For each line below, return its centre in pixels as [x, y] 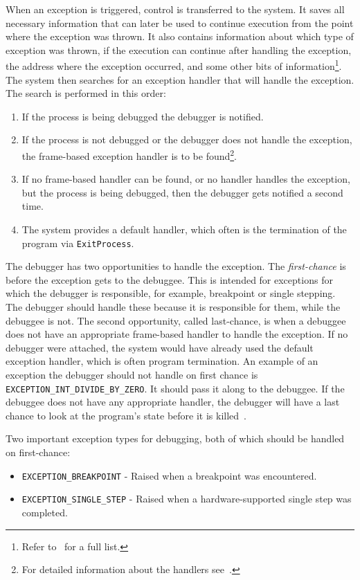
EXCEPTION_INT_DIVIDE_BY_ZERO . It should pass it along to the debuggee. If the [175, 388]
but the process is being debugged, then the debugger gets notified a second [182, 192]
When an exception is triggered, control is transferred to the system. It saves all [175, 9]
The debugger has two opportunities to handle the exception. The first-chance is [176, 266]
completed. [45, 512]
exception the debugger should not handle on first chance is [132, 375]
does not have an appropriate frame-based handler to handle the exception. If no [177, 334]
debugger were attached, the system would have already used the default [160, 347]
